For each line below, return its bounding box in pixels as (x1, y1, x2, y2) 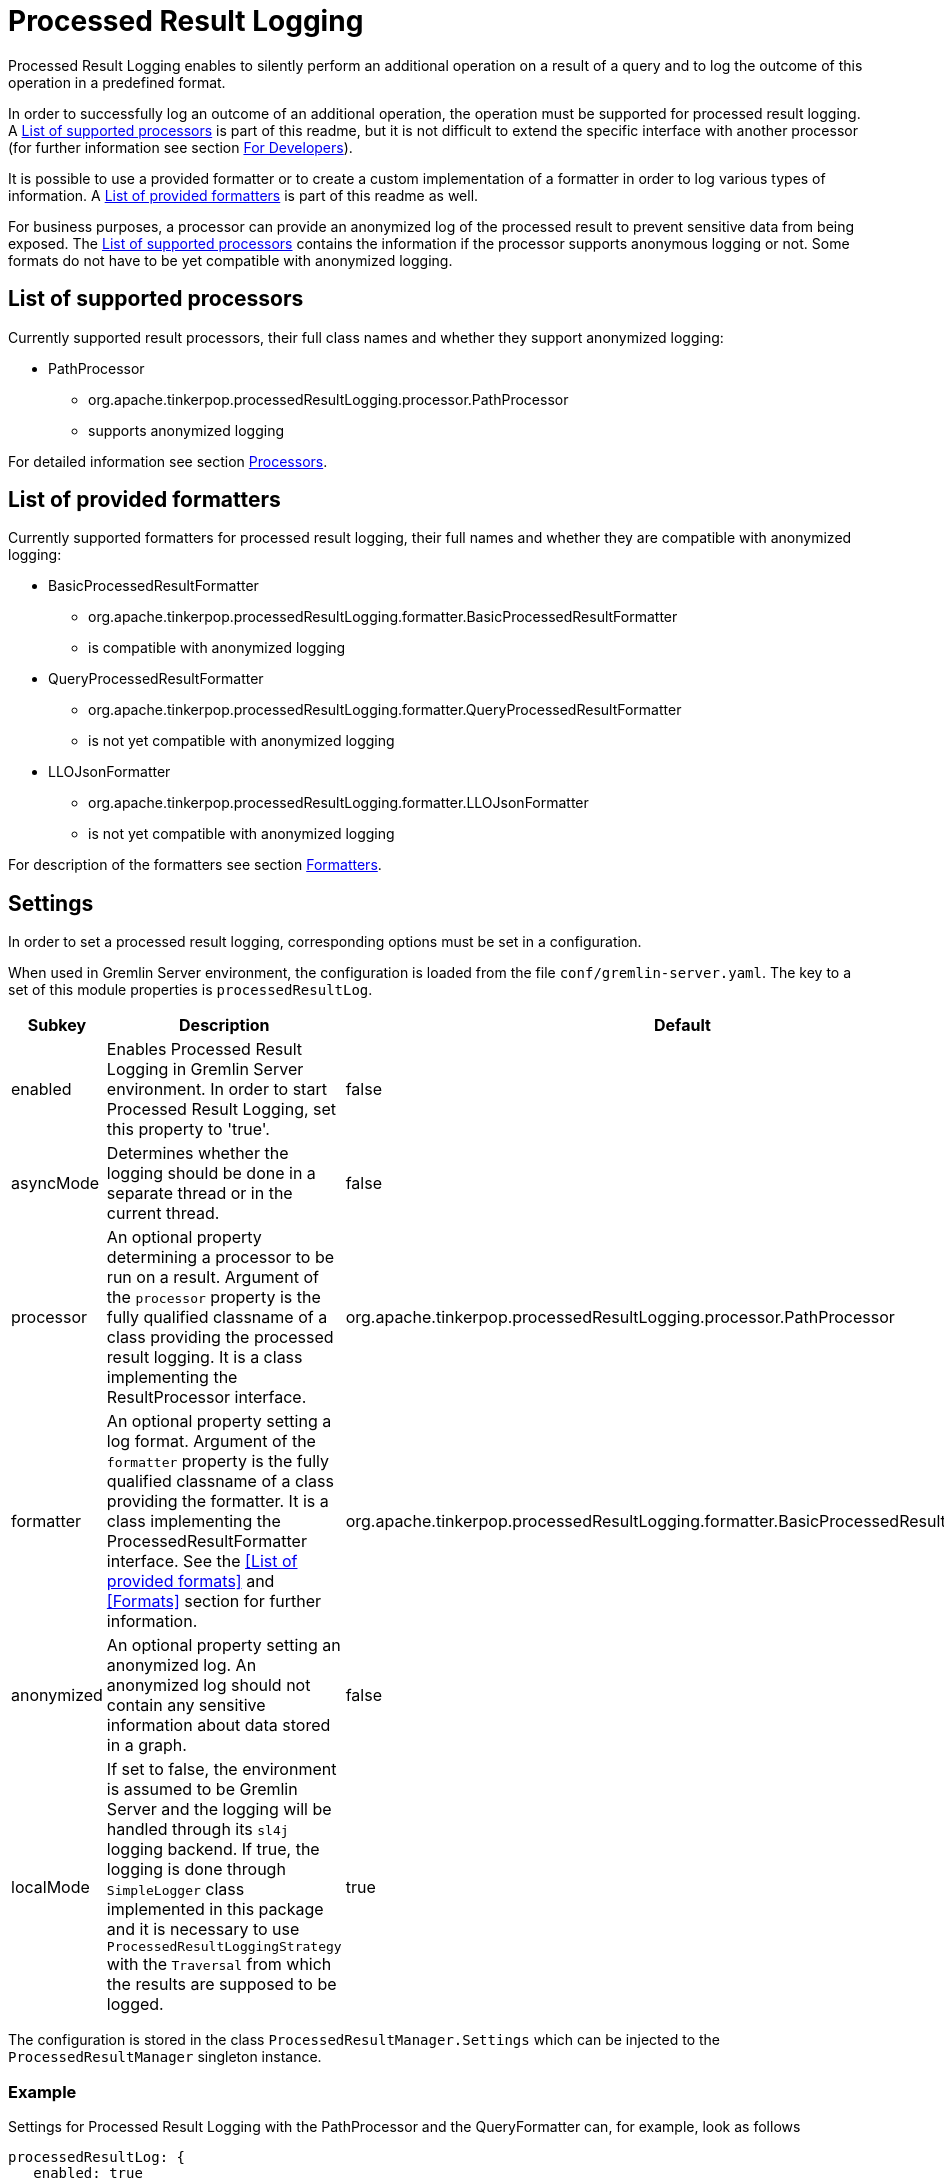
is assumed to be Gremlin (106, 1779, 298, 1800)
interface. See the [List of (106, 1551, 298, 1572)
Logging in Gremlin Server (106, 1059, 304, 1080)
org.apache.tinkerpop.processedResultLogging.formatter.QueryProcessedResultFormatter (88, 701, 682, 719)
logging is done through (106, 1859, 286, 1880)
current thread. (106, 1203, 220, 1224)
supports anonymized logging (88, 421, 284, 439)
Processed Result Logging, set (106, 1099, 337, 1120)
